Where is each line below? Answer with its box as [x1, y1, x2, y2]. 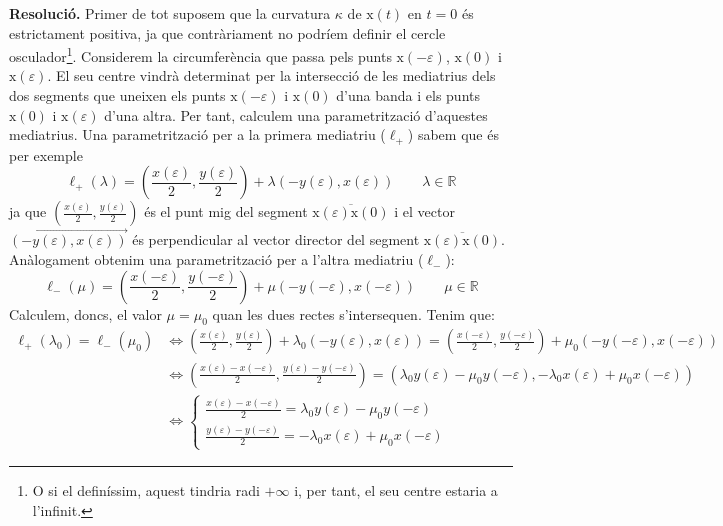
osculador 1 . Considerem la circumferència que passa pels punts [9, 43, 392, 66]
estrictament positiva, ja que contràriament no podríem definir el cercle [9, 22, 446, 43]
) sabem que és [407, 124, 499, 145]
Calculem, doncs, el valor [9, 303, 162, 324]
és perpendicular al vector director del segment [132, 229, 420, 250]
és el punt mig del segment [144, 201, 308, 222]
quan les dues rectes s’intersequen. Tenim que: [212, 303, 495, 324]
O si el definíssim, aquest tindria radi [32, 480, 260, 501]
